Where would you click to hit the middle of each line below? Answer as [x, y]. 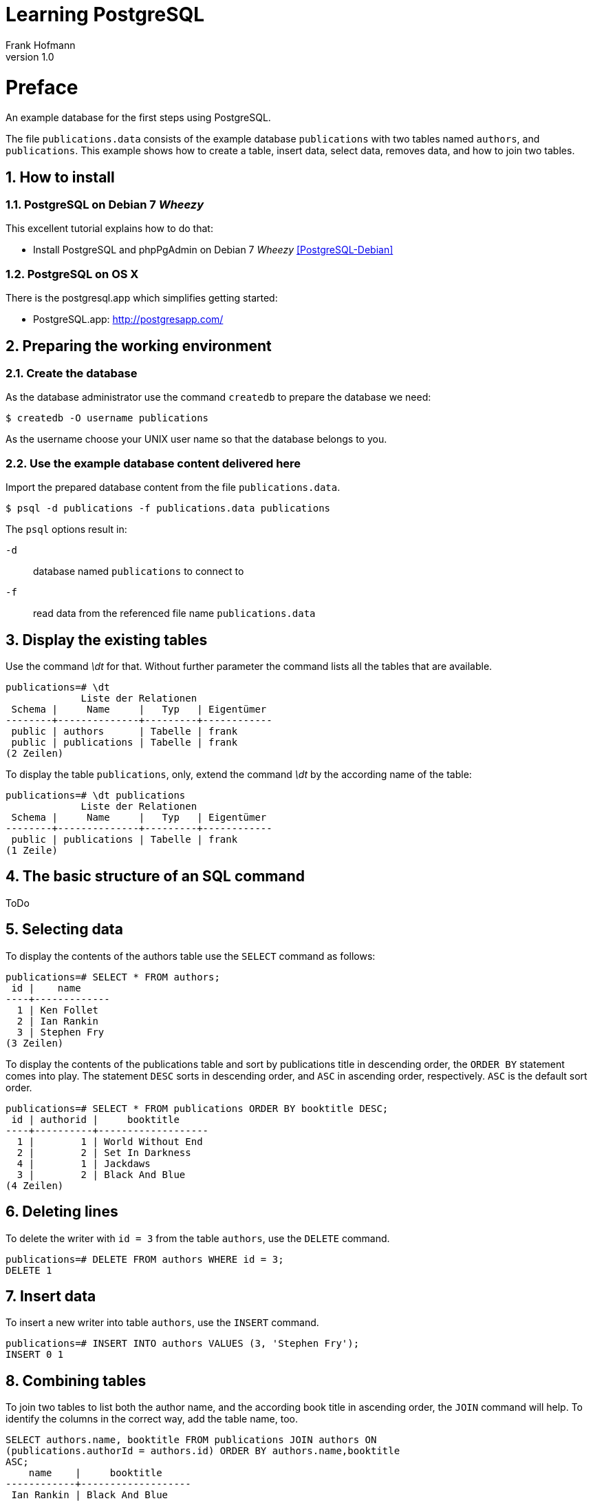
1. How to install [60, 177]
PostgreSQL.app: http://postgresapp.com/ [128, 319]
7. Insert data [51, 1296]
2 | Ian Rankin [57, 1021]
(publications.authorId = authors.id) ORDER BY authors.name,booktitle [203, 1451]
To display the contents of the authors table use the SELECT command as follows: [191, 956]
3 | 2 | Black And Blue [101, 1174]
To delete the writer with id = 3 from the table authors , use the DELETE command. [198, 1238]
